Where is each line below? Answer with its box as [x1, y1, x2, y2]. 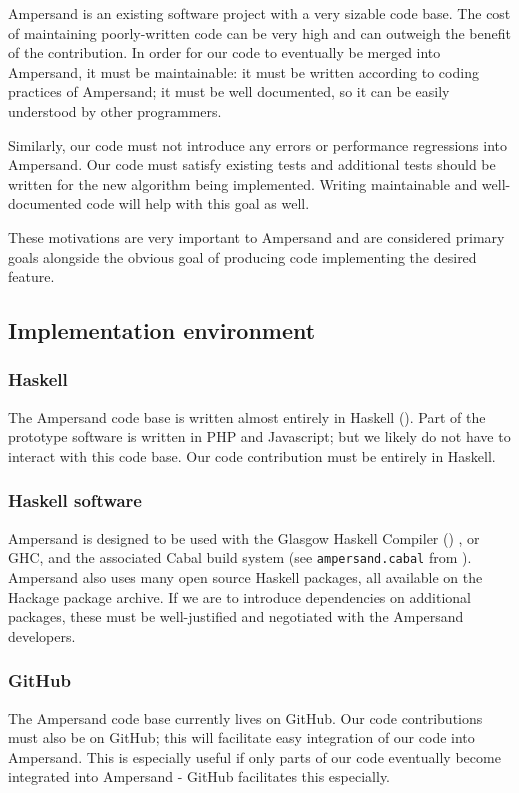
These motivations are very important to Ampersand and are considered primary [8, 226, 505, 247]
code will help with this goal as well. [86, 193, 310, 214]
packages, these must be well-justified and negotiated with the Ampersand [8, 606, 464, 627]
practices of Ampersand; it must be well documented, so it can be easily [8, 81, 450, 102]
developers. [8, 625, 76, 646]
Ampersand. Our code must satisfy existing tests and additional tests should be [8, 154, 496, 175]
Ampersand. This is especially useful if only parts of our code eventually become [8, 746, 501, 767]
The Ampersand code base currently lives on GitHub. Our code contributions [8, 707, 483, 728]
